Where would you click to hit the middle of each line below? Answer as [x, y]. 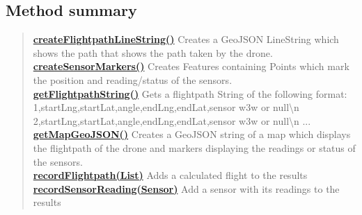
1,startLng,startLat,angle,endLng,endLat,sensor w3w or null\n [166, 107]
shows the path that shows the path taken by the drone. [153, 52]
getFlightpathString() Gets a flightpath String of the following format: [190, 93]
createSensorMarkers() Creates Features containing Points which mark [191, 66]
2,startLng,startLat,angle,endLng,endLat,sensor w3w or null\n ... [172, 120]
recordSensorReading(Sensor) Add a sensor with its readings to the [186, 188]
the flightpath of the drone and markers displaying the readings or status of [194, 147]
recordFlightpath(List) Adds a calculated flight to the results [170, 175]
